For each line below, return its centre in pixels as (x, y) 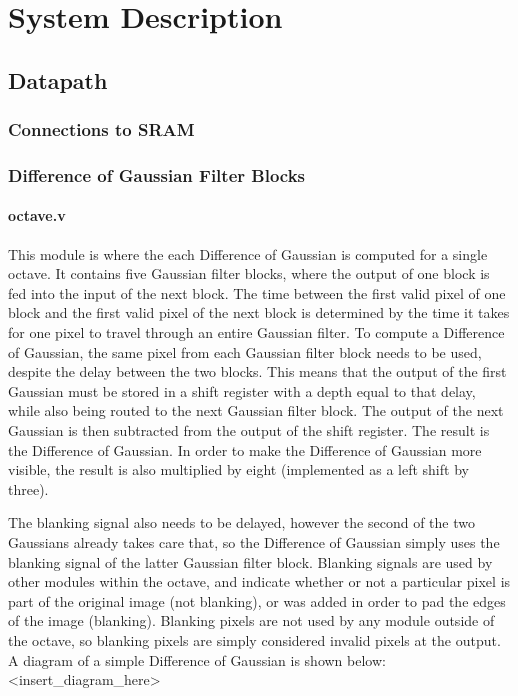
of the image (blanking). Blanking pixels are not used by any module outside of (251, 620)
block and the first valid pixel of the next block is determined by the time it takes (259, 312)
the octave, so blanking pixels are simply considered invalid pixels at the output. (254, 639)
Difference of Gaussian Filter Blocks (157, 174)
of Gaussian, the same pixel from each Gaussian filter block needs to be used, (245, 351)
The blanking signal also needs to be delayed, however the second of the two (241, 522)
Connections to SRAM (101, 129)
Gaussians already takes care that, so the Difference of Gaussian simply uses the (254, 541)
